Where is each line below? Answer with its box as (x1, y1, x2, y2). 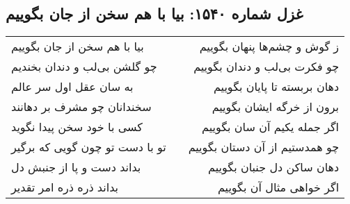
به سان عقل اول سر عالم (11, 78, 134, 95)
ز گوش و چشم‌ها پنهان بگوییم (199, 38, 340, 55)
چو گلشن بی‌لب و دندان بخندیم (11, 58, 157, 75)
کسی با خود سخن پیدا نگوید (11, 119, 143, 135)
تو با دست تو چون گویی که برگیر (11, 139, 166, 155)
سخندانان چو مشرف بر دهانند (11, 99, 152, 115)
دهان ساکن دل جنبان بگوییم (208, 159, 340, 176)
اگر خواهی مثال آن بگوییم (217, 179, 340, 196)
